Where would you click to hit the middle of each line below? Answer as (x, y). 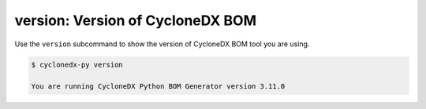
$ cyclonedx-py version (77, 64)
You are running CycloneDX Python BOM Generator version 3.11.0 (158, 87)
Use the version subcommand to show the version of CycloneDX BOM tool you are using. (162, 44)
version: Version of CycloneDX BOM (135, 20)
